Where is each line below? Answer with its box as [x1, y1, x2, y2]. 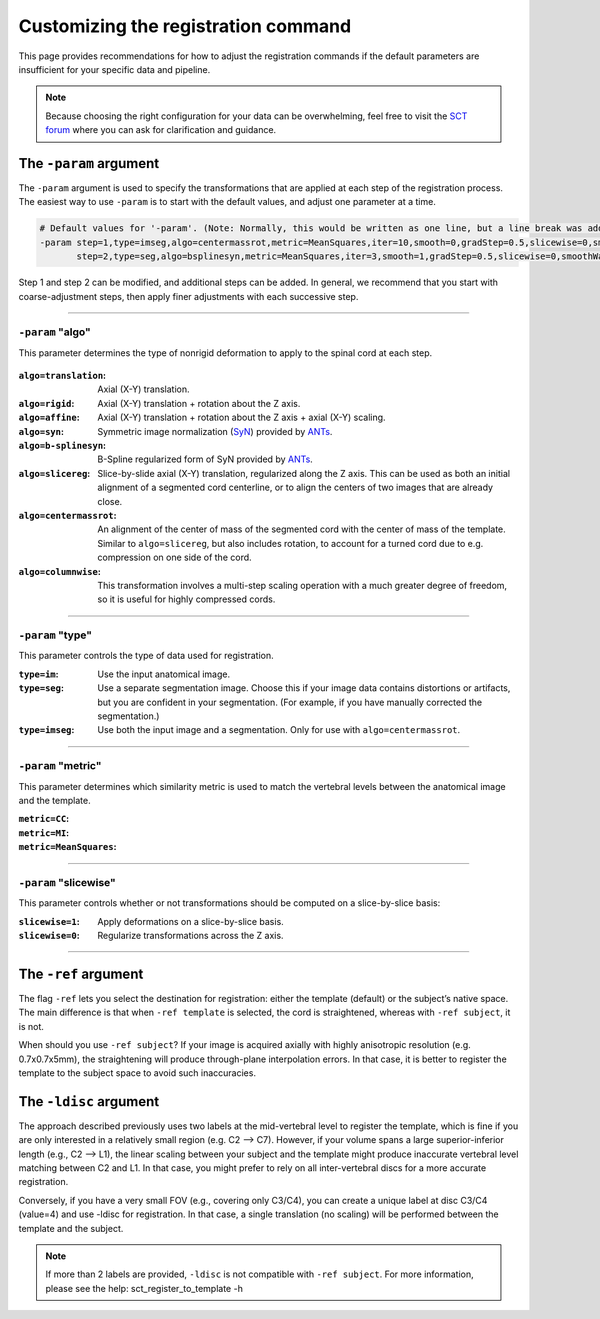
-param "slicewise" [18, 875, 117, 889]
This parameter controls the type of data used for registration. [18, 650, 274, 662]
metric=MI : [18, 826, 70, 839]
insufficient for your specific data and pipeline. [18, 63, 211, 75]
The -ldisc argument [18, 1093, 160, 1110]
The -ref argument [18, 965, 144, 982]
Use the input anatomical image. [97, 668, 231, 680]
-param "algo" [18, 325, 92, 339]
